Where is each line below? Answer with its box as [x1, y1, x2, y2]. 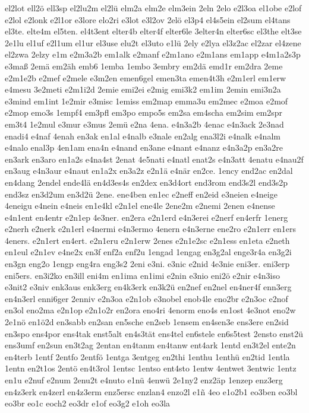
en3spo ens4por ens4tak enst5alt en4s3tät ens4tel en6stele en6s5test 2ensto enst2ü [5, 327, 304, 339]
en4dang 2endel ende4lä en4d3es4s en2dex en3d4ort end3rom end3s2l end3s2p [5, 176, 288, 188]
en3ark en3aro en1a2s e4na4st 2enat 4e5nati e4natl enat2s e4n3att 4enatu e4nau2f [5, 153, 304, 165]
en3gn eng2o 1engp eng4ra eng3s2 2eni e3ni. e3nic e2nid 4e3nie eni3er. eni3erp [5, 258, 290, 270]
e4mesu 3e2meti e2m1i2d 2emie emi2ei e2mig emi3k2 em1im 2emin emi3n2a [5, 83, 281, 96]
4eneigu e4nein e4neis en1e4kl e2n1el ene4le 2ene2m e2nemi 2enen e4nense [5, 199, 275, 212]
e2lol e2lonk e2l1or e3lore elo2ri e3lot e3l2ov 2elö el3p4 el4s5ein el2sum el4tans [5, 13, 291, 26]
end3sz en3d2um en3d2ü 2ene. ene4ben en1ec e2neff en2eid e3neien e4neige [5, 188, 278, 200]
